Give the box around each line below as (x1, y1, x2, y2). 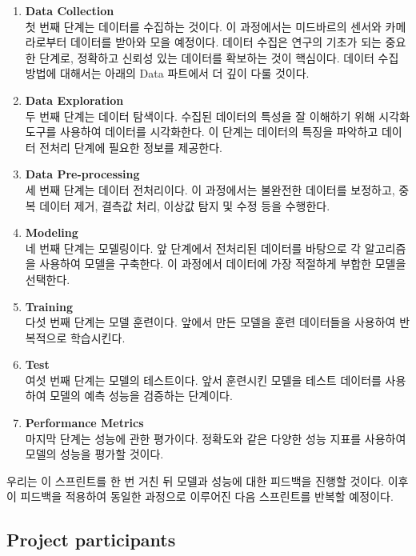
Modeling (25, 224, 78, 241)
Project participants (6, 527, 176, 552)
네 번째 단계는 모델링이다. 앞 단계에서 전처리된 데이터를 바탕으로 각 (25, 239, 362, 256)
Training (25, 298, 73, 314)
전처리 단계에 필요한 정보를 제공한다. (39, 138, 222, 155)
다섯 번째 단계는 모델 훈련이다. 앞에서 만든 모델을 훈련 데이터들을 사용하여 (25, 314, 396, 330)
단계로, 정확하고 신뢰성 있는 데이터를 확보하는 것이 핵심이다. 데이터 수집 (39, 49, 399, 66)
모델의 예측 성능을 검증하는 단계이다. (50, 387, 233, 404)
